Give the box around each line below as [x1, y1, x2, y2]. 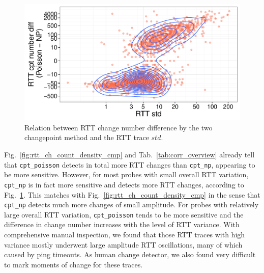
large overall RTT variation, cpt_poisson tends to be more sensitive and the [4, 209, 244, 220]
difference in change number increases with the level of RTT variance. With [4, 219, 240, 230]
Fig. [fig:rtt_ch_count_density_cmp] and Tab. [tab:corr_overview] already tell [4, 149, 255, 160]
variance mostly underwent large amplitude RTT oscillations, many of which [4, 239, 243, 250]
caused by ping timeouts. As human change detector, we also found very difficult [4, 249, 256, 260]
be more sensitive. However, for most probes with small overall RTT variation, [4, 169, 249, 180]
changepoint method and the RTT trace [24, 132, 149, 143]
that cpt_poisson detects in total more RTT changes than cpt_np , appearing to [4, 159, 255, 170]
